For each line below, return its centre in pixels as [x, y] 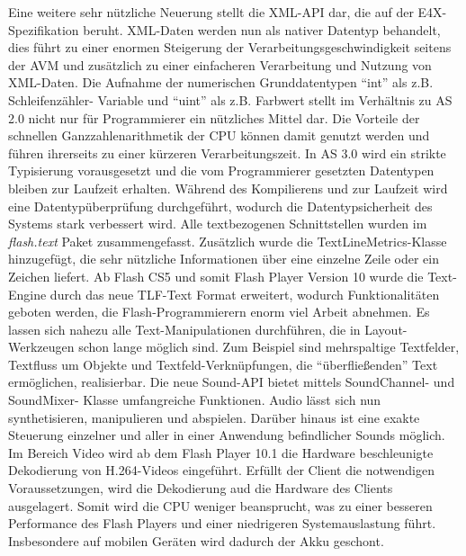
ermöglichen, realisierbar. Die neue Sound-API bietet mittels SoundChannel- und [232, 382]
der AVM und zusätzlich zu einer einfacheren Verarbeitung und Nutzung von [220, 64]
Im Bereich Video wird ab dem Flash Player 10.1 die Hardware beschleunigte [221, 452]
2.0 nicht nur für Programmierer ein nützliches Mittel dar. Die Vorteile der [214, 117]
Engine [27, 294]
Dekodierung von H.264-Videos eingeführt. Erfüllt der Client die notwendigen [221, 470]
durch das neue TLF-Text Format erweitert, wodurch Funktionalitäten [245, 294]
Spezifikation [44, 29]
